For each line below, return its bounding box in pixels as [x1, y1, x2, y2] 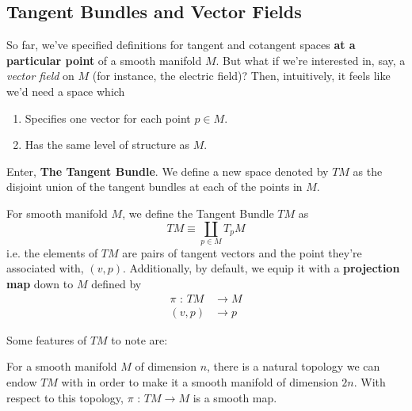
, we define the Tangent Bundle [122, 204, 274, 221]
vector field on [6, 67, 74, 84]
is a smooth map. [193, 389, 277, 405]
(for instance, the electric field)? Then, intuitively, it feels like [92, 67, 391, 84]
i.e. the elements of [6, 244, 98, 261]
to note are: [111, 331, 168, 348]
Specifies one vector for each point [25, 109, 191, 126]
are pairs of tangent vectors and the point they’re [122, 244, 362, 261]
